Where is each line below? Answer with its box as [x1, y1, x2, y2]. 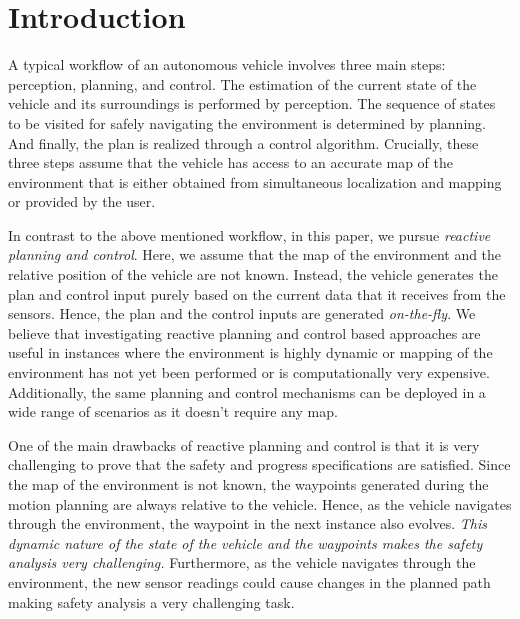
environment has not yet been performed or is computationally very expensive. [8, 362, 490, 383]
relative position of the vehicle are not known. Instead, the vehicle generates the [8, 264, 498, 285]
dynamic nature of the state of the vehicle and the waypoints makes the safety [8, 532, 483, 553]
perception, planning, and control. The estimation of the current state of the [8, 73, 477, 94]
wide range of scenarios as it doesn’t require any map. [8, 401, 338, 422]
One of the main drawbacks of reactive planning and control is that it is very [8, 434, 480, 455]
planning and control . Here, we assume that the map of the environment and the [8, 244, 502, 265]
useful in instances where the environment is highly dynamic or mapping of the [8, 342, 493, 363]
